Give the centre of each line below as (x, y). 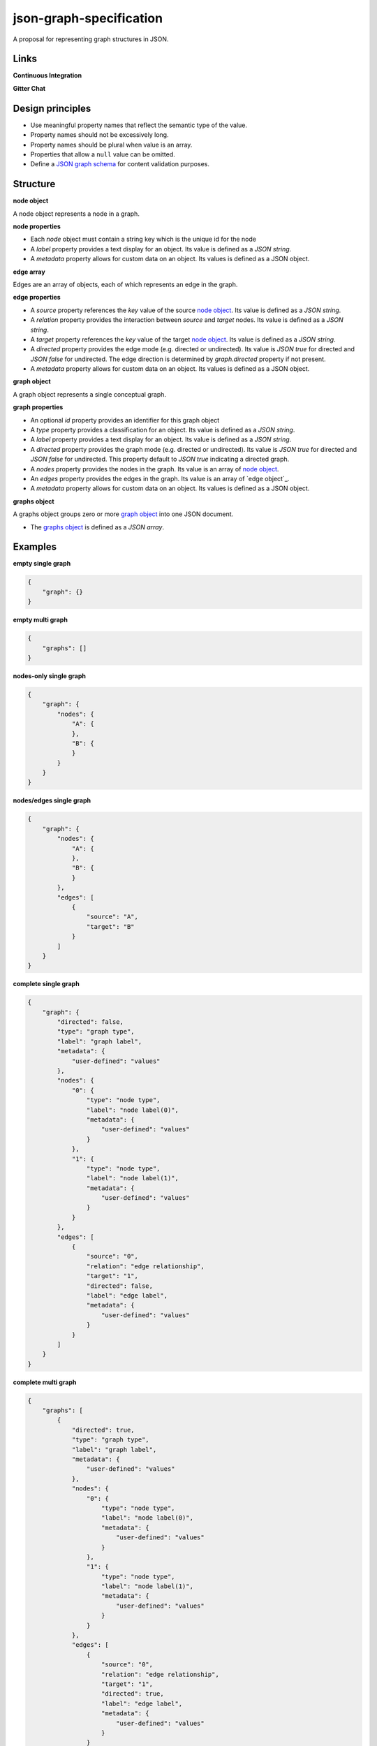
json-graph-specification (88, 18)
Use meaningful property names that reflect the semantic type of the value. (139, 125)
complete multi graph (45, 1382)
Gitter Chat (29, 88)
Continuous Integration (47, 75)
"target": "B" (111, 926)
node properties (37, 226)
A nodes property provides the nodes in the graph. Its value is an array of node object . (155, 469)
